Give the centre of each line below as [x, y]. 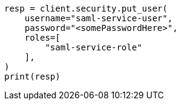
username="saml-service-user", [99, 18]
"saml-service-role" [94, 47]
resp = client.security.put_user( [86, 8]
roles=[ [42, 38]
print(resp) [32, 76]
